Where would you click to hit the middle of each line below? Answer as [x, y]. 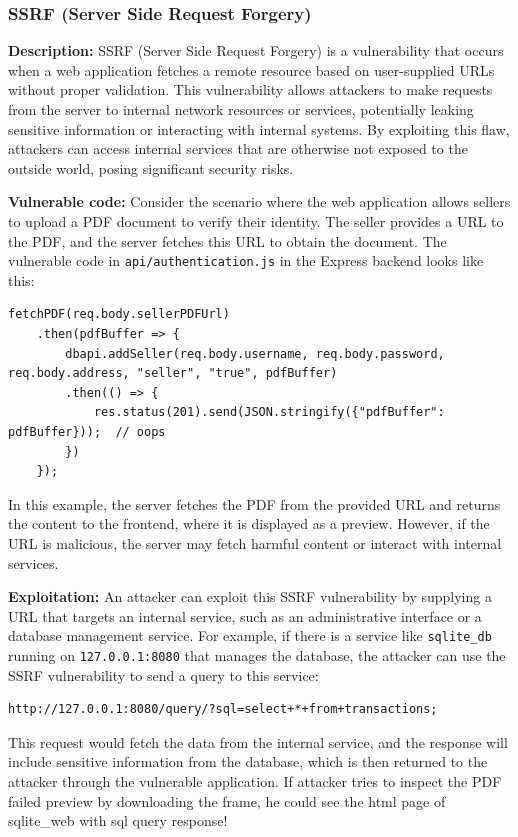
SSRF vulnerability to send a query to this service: [163, 674]
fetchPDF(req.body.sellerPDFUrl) [119, 314]
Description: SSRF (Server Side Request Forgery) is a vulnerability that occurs [256, 50]
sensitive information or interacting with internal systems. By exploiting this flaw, [259, 128]
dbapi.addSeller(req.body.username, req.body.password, [255, 353]
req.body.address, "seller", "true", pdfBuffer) [173, 373]
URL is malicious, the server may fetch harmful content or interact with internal [255, 542]
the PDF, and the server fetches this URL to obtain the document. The [227, 240]
